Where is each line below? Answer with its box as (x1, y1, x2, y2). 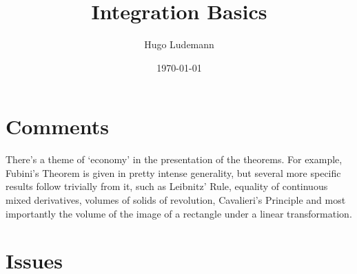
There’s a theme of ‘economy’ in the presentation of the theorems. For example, (6, 152, 343, 167)
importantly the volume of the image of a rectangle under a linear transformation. (6, 206, 352, 220)
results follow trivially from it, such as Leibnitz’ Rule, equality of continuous (6, 179, 328, 193)
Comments (6, 112, 109, 140)
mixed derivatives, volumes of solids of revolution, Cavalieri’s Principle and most (6, 193, 346, 207)
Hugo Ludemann (144, 37, 214, 52)
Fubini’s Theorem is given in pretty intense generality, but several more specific (6, 165, 341, 180)
